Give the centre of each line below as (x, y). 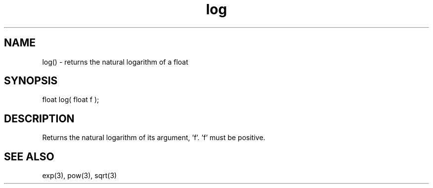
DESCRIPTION (39, 118)
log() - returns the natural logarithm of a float (115, 62)
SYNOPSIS (31, 81)
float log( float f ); (71, 100)
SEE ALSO (29, 156)
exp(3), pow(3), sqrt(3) (80, 176)
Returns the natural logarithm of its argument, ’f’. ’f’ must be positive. (154, 138)
